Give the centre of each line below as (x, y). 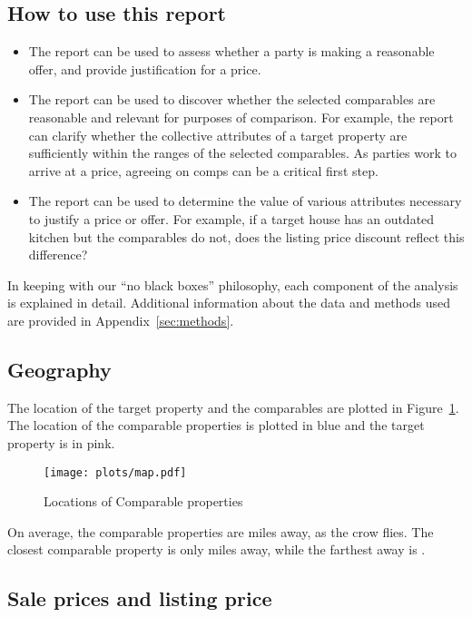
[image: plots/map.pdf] (115, 472)
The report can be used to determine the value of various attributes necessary (245, 201)
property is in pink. (61, 442)
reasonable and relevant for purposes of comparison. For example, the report (241, 117)
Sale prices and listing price (140, 598)
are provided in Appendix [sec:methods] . (121, 320)
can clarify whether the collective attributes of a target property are (218, 135)
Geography (59, 369)
